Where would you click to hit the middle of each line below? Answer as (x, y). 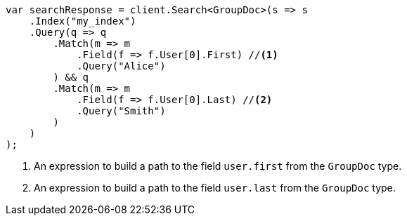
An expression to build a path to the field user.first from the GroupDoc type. (218, 166)
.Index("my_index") (83, 21)
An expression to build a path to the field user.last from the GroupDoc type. (215, 188)
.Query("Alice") (121, 66)
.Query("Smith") (121, 111)
